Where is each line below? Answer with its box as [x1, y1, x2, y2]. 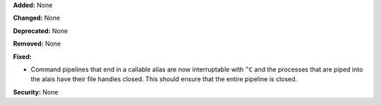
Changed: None [13, 14, 60, 22]
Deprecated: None [13, 27, 68, 35]
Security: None [13, 87, 59, 96]
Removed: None [13, 39, 61, 48]
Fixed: [13, 52, 32, 61]
